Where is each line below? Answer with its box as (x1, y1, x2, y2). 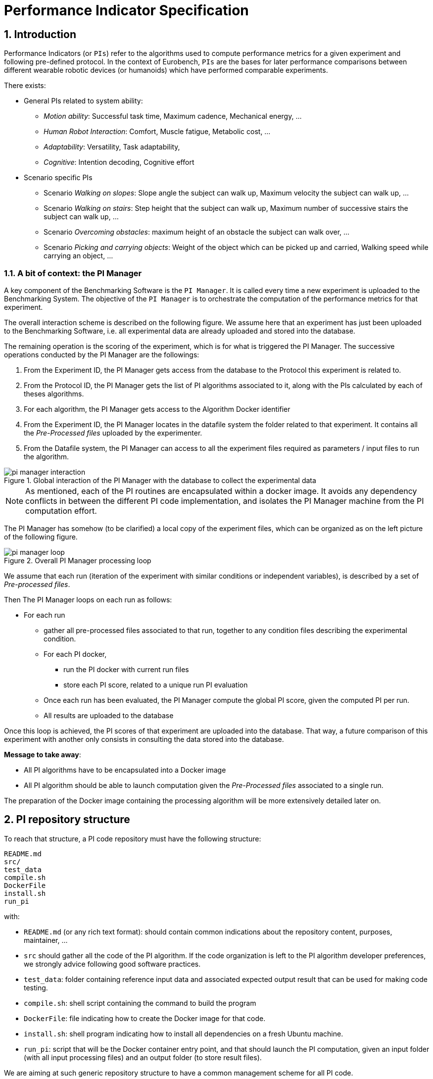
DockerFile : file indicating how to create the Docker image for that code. (24, 1014, 266, 1023)
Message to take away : (4, 750, 81, 759)
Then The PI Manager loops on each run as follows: (4, 595, 172, 604)
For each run (24, 610, 65, 619)
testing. (24, 983, 48, 992)
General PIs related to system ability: (24, 97, 143, 105)
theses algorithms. (24, 389, 84, 398)
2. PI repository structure (4, 813, 130, 826)
